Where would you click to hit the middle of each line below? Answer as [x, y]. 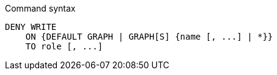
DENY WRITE [31, 27]
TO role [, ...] [64, 46]
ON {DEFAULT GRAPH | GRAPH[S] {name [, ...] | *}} [149, 37]
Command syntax [40, 8]
